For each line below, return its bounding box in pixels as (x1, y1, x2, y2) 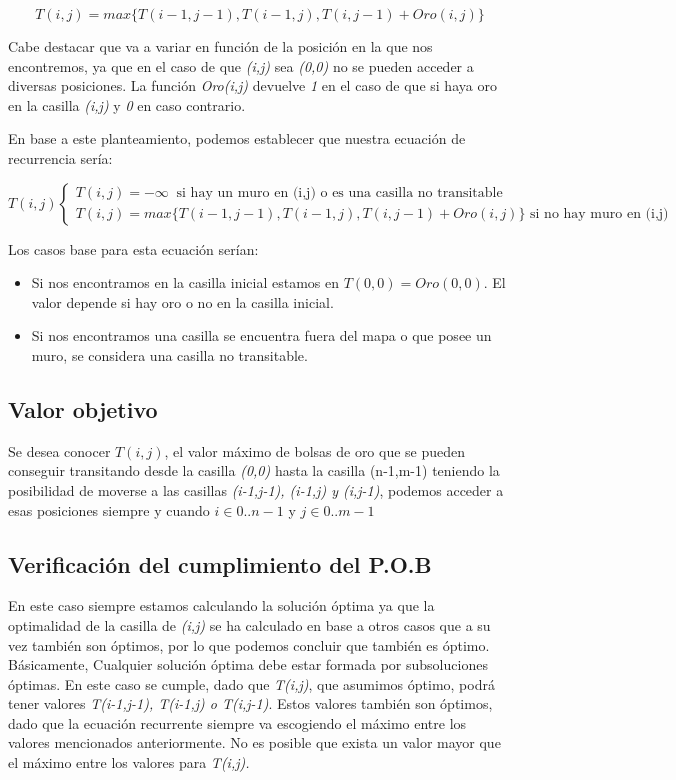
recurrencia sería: (8, 147, 113, 168)
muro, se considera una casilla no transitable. (31, 344, 308, 365)
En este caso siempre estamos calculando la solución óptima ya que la (8, 595, 435, 616)
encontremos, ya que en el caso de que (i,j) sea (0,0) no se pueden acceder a (8, 55, 474, 76)
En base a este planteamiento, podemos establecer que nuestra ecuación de (8, 128, 466, 149)
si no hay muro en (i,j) (530, 207, 669, 222)
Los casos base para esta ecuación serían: (8, 238, 259, 259)
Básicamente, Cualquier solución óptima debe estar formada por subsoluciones (8, 654, 488, 675)
